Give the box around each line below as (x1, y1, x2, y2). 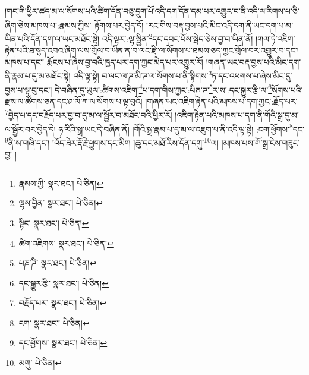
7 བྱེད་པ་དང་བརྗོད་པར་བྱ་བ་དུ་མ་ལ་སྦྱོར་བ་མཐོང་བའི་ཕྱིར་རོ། (5, 107, 172, 121)
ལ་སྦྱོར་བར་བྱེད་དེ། (5, 122, 56, 135)
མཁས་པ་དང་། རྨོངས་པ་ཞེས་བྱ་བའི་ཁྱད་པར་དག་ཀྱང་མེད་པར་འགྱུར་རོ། (5, 55, 203, 68)
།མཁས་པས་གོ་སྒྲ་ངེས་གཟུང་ (221, 136, 299, 149)
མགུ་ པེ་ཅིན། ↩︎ (18, 357, 62, 369)
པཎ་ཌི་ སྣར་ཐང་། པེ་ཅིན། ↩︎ (18, 257, 97, 269)
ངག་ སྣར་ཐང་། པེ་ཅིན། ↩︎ (18, 316, 90, 329)
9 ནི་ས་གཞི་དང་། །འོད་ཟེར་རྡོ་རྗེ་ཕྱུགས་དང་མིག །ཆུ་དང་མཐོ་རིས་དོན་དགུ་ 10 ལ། (5, 134, 219, 149)
